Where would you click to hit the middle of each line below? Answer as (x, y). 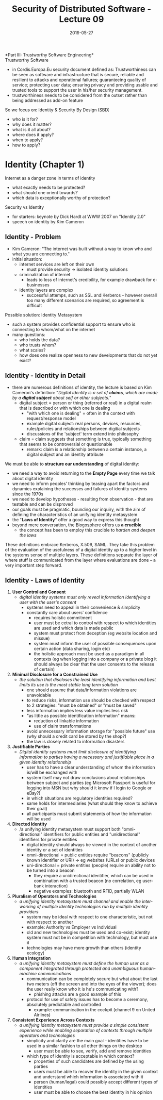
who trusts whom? (38, 345)
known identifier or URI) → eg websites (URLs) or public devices (91, 860)
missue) (42, 638)
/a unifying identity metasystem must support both (70, 829)
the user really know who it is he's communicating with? (82, 989)
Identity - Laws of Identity (45, 580)
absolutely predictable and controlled (64, 1005)
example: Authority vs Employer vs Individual (72, 927)
